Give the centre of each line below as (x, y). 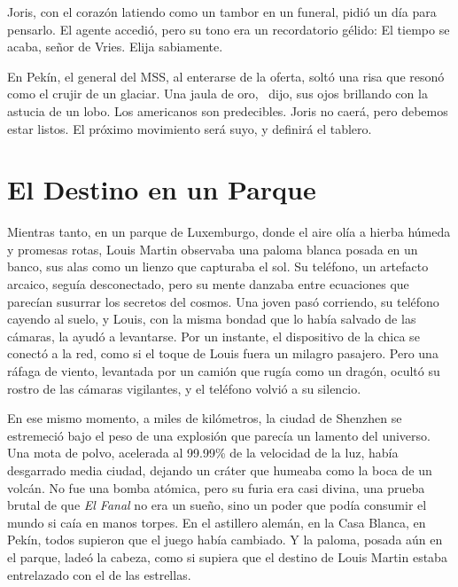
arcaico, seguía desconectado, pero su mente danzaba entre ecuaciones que (208, 284)
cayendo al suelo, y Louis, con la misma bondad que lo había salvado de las (212, 319)
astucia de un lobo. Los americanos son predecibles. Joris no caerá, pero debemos (228, 110)
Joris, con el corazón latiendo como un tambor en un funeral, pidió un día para (222, 12)
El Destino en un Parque (162, 189)
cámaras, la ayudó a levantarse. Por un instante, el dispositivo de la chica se (213, 336)
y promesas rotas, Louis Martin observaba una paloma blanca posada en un (213, 249)
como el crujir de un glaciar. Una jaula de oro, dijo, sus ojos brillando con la (217, 94)
